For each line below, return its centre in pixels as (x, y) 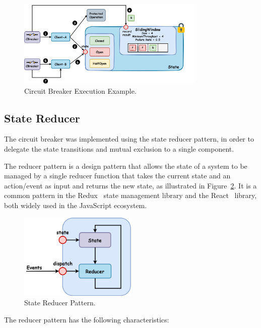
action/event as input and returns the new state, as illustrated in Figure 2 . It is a (130, 185)
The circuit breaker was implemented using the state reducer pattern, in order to (129, 139)
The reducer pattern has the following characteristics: (87, 319)
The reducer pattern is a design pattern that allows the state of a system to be (126, 166)
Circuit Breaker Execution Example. (80, 90)
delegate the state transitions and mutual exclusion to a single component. (119, 148)
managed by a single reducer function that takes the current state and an (117, 176)
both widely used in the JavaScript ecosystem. (76, 205)
